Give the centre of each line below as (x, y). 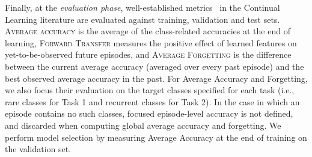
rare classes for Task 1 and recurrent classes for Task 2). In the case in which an (152, 101)
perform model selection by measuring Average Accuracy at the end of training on (156, 137)
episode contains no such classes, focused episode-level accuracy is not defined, (149, 113)
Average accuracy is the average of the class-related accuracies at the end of (148, 31)
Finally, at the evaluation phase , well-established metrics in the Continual (142, 7)
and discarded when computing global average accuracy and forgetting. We (143, 125)
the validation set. (38, 149)
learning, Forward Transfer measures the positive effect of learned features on (151, 42)
